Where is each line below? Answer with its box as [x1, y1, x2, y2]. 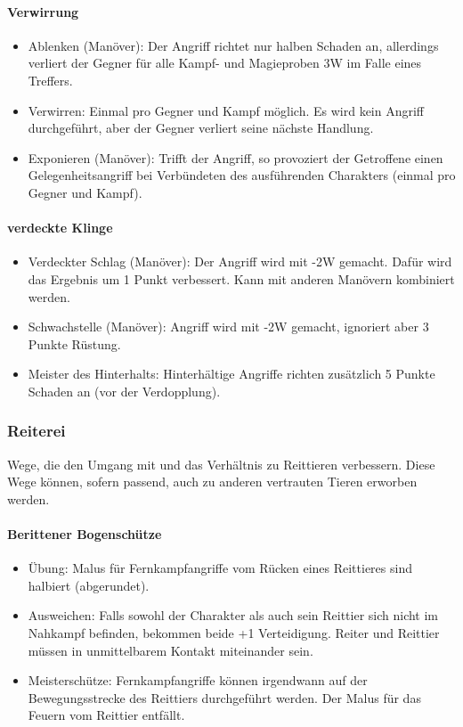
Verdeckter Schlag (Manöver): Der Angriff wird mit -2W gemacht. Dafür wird [28, 252, 452, 271]
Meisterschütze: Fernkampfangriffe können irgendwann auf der [28, 671, 368, 690]
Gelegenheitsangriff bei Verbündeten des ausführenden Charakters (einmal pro [28, 166, 456, 184]
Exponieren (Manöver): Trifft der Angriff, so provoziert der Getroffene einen [28, 148, 443, 167]
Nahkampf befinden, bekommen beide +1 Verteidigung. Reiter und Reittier [28, 624, 440, 642]
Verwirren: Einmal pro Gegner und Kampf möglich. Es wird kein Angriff [28, 101, 425, 119]
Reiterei [7, 420, 66, 442]
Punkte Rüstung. [28, 334, 121, 353]
